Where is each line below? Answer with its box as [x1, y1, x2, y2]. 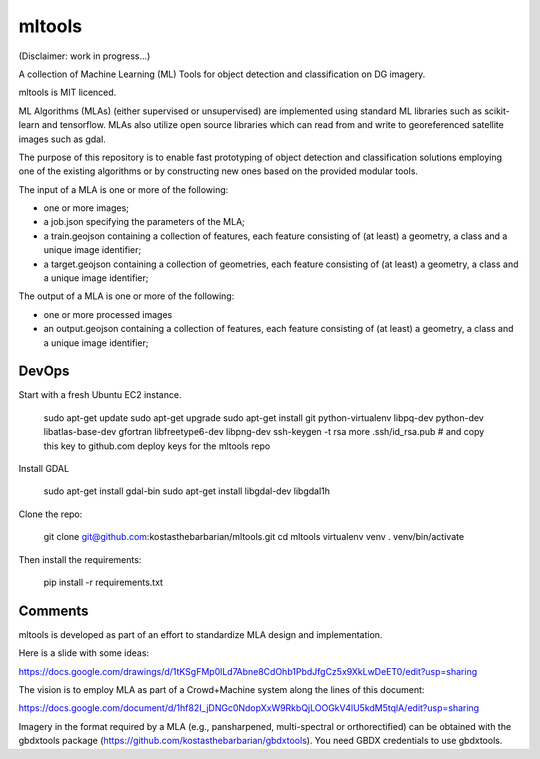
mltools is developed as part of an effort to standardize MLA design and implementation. [18, 628, 383, 640]
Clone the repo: [18, 508, 83, 520]
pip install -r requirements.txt [43, 576, 164, 588]
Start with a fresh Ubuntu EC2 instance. [18, 389, 182, 401]
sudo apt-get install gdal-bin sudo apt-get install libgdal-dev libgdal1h [43, 485, 330, 497]
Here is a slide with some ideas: [18, 647, 150, 659]
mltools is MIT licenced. [18, 86, 117, 99]
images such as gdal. [18, 133, 107, 145]
